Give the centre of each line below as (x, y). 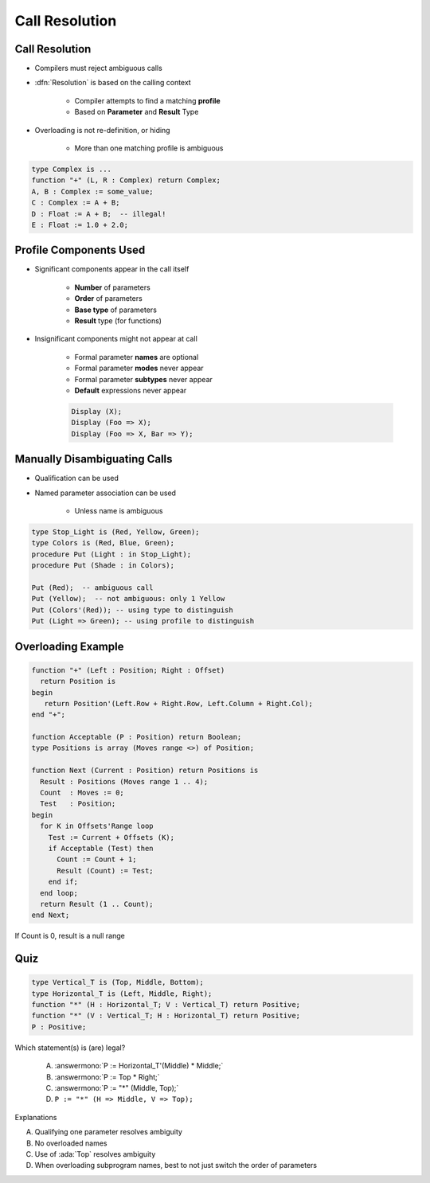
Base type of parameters (115, 310)
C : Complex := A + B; (76, 203)
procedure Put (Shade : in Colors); (103, 566)
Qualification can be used (77, 478)
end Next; (51, 915)
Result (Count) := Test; (106, 871)
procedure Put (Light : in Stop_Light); (111, 554)
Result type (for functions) (118, 321)
